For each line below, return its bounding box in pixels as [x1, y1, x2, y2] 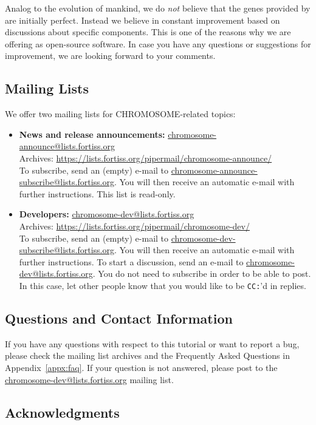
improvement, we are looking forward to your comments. [5, 49, 216, 62]
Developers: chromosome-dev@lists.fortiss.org [19, 208, 194, 220]
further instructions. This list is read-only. [19, 187, 176, 200]
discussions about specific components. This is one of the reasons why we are [5, 25, 291, 38]
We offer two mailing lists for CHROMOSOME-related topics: [5, 107, 236, 120]
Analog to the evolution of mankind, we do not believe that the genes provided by [5, 2, 311, 14]
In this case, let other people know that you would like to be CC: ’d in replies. [19, 279, 306, 291]
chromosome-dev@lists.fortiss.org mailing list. [5, 373, 174, 386]
